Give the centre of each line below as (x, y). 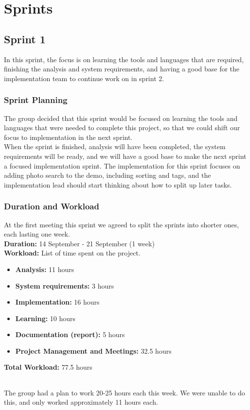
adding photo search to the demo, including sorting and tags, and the (107, 175)
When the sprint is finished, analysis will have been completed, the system (115, 146)
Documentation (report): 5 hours (70, 334)
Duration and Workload (52, 206)
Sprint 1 (25, 39)
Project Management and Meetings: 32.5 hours (93, 350)
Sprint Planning (36, 100)
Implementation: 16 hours (57, 302)
